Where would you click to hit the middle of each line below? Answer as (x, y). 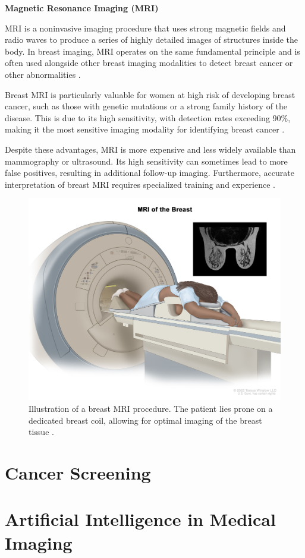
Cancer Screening (78, 472)
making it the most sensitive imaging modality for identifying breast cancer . (145, 129)
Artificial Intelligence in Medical (140, 519)
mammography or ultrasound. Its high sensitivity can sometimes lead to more (146, 161)
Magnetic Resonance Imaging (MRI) (82, 8)
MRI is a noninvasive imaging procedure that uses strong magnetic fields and (145, 28)
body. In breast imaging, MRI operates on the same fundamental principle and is (152, 51)
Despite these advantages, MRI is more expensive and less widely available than (150, 149)
